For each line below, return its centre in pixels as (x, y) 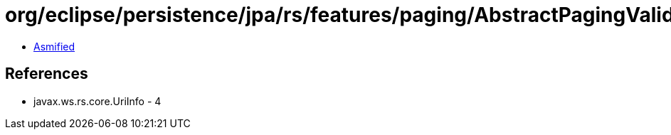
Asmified (54, 46)
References (47, 74)
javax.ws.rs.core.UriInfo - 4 (97, 101)
